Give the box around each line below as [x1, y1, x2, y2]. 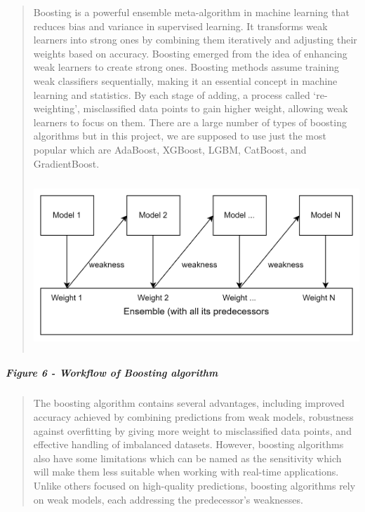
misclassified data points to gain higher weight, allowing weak [83, 101, 348, 116]
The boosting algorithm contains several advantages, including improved [33, 396, 345, 410]
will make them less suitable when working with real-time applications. [33, 464, 339, 479]
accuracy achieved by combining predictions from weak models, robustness [33, 409, 354, 424]
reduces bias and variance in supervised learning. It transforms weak [33, 18, 328, 33]
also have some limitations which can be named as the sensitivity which [33, 450, 342, 465]
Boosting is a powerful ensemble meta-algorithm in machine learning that [33, 5, 350, 19]
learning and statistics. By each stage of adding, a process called [33, 87, 310, 102]
